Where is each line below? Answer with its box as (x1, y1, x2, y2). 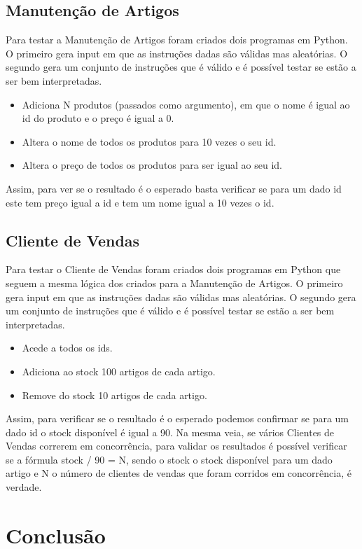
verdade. (6, 480, 42, 494)
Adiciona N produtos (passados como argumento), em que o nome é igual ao (22, 97, 350, 111)
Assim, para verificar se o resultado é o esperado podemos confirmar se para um (6, 411, 349, 426)
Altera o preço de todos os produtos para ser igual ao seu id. (22, 158, 282, 172)
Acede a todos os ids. (22, 340, 113, 355)
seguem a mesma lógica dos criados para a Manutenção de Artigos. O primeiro (6, 275, 343, 290)
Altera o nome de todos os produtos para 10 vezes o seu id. (22, 134, 277, 148)
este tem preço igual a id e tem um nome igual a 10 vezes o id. (6, 195, 274, 209)
